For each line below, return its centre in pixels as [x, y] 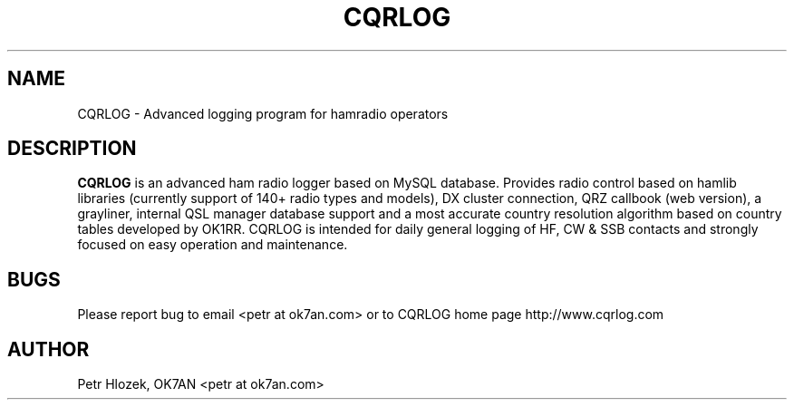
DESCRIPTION [72, 149]
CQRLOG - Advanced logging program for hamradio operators [263, 113]
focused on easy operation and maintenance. [213, 245]
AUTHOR [48, 349]
